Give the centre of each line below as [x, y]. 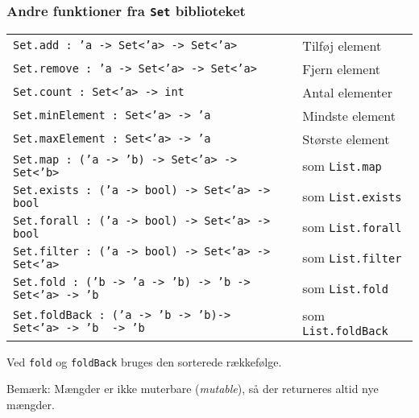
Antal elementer [347, 92]
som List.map [342, 166]
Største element [346, 139]
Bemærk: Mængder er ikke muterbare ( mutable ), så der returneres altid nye [193, 389]
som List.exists [352, 197]
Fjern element [342, 68]
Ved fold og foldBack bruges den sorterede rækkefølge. [144, 361]
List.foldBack [345, 331]
